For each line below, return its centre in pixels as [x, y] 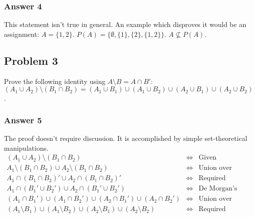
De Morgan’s [218, 189]
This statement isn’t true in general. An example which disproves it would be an [125, 24]
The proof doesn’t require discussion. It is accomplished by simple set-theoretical [126, 138]
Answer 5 [23, 120]
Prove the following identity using [55, 81]
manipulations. [26, 148]
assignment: [22, 34]
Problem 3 [31, 60]
